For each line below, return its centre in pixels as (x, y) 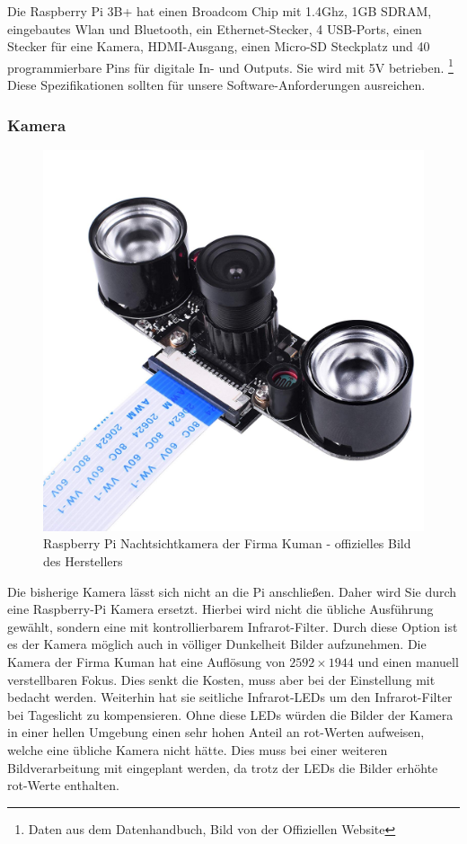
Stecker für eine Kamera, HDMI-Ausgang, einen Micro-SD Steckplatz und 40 (219, 46)
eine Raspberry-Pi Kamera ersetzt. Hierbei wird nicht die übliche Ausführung (220, 609)
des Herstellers (83, 561)
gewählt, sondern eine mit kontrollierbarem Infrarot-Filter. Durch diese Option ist (233, 626)
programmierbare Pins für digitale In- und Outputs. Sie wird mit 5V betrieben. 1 (230, 66)
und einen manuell (408, 662)
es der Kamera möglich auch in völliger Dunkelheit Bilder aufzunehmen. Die (217, 644)
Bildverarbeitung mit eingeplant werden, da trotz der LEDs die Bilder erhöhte (223, 767)
